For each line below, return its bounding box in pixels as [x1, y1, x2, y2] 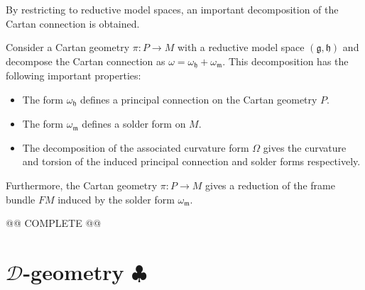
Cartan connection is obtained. [6, 16, 140, 30]
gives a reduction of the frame [205, 178, 335, 193]
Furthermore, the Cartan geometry [6, 178, 158, 193]
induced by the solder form [58, 191, 175, 206]
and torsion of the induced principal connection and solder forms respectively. [22, 154, 361, 169]
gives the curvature [263, 140, 347, 155]
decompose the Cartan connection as [6, 53, 165, 68]
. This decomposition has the [222, 53, 349, 68]
